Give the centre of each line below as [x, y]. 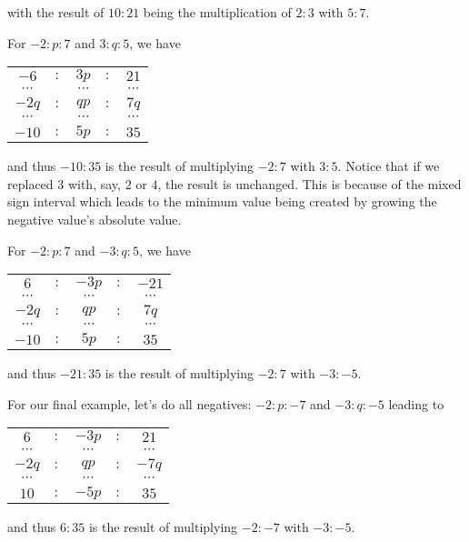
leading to [416, 403]
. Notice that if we [389, 166]
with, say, [94, 183]
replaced [30, 183]
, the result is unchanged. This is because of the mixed [309, 183]
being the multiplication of [217, 12]
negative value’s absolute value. [95, 219]
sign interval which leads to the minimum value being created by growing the [222, 201]
